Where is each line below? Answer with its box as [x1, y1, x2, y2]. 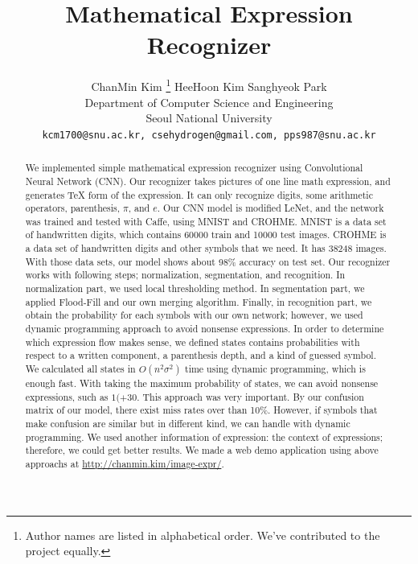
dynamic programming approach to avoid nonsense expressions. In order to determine [25, 322, 384, 336]
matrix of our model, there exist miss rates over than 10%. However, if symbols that [25, 403, 378, 417]
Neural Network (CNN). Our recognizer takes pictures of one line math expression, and [25, 174, 391, 187]
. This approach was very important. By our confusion [137, 389, 364, 403]
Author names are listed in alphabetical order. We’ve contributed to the [25, 526, 380, 543]
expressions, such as [25, 389, 109, 403]
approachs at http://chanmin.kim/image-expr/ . [25, 457, 224, 471]
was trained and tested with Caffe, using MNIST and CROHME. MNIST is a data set [25, 214, 387, 228]
